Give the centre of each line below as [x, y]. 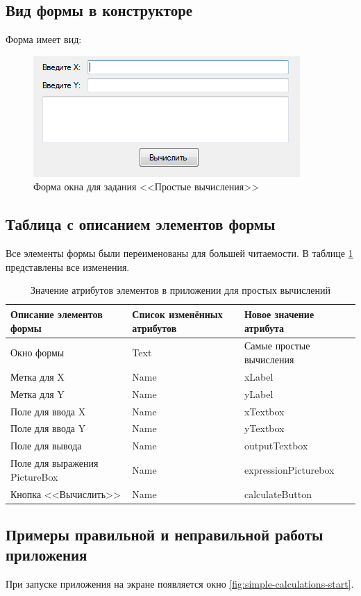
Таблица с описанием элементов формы [141, 224]
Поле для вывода [46, 446]
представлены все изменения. [68, 266]
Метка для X [37, 376]
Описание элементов [57, 314]
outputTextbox [276, 446]
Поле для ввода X [48, 411]
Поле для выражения [54, 463]
